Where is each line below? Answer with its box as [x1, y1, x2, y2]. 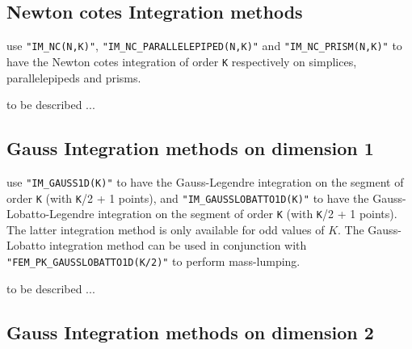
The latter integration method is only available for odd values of [6, 221, 325, 238]
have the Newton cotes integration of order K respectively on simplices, [6, 53, 357, 69]
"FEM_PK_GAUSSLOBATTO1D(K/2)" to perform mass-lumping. [6, 253, 301, 270]
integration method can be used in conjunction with [49, 237, 307, 254]
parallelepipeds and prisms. [6, 69, 141, 86]
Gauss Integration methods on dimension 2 [6, 319, 374, 344]
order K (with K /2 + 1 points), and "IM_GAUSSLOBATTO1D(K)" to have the [6, 189, 369, 206]
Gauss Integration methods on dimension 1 [6, 136, 374, 161]
